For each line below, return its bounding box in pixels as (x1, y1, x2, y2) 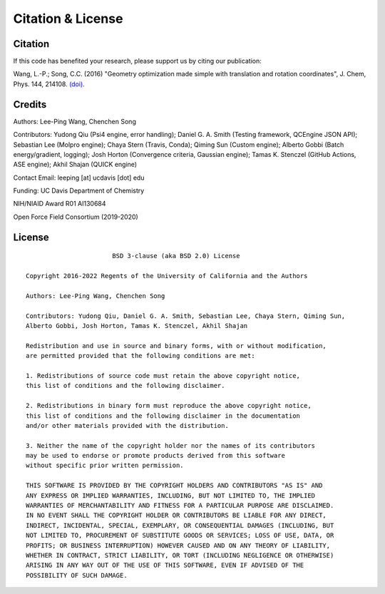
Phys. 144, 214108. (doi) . (13, 79, 85, 88)
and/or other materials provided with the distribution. (26, 421, 230, 429)
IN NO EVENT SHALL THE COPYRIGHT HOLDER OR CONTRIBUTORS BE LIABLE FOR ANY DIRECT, (26, 511, 327, 520)
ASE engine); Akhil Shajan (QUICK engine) (13, 160, 138, 169)
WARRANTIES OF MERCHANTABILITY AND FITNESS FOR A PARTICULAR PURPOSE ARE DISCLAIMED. (26, 501, 334, 510)
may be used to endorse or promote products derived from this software (26, 451, 285, 460)
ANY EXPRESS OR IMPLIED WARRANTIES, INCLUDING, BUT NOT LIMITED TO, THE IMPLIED (26, 491, 316, 499)
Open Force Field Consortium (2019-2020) (13, 212, 138, 221)
